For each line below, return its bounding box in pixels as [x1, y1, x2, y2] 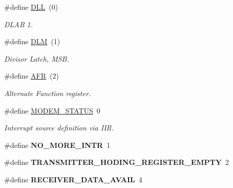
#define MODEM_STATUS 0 [4, 105, 100, 116]
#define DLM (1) [4, 36, 60, 47]
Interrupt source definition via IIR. [4, 122, 114, 133]
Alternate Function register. [4, 87, 91, 98]
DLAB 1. [4, 18, 33, 29]
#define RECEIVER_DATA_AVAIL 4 [4, 174, 142, 184]
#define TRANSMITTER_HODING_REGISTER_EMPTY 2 [4, 157, 229, 167]
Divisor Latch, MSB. [4, 53, 69, 64]
